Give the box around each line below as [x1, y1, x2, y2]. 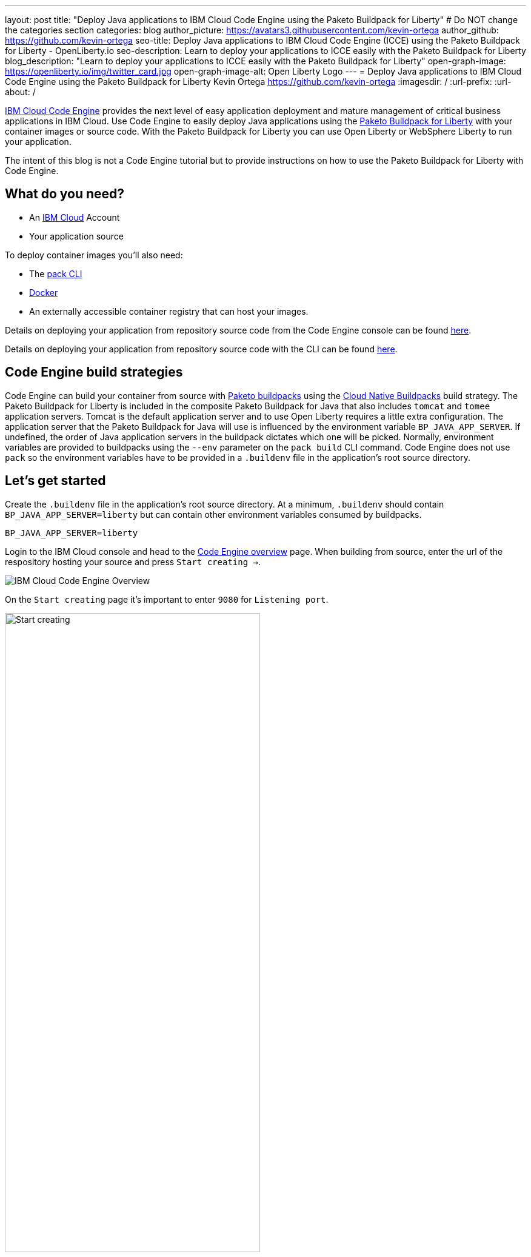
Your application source [29, 230, 124, 241]
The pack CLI [29, 268, 82, 279]
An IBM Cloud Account [29, 212, 120, 223]
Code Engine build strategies [5, 364, 183, 380]
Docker [29, 287, 58, 298]
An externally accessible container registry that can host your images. [29, 306, 309, 317]
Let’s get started [5, 473, 106, 489]
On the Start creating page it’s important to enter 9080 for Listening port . [5, 594, 329, 605]
